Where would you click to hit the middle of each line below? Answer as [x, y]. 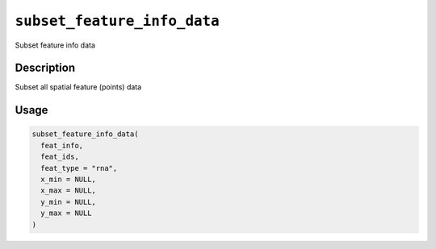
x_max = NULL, [69, 191]
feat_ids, [60, 157]
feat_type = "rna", [79, 168]
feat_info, [62, 145]
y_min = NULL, [69, 202]
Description [45, 68]
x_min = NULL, [69, 180]
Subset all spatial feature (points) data [78, 87]
